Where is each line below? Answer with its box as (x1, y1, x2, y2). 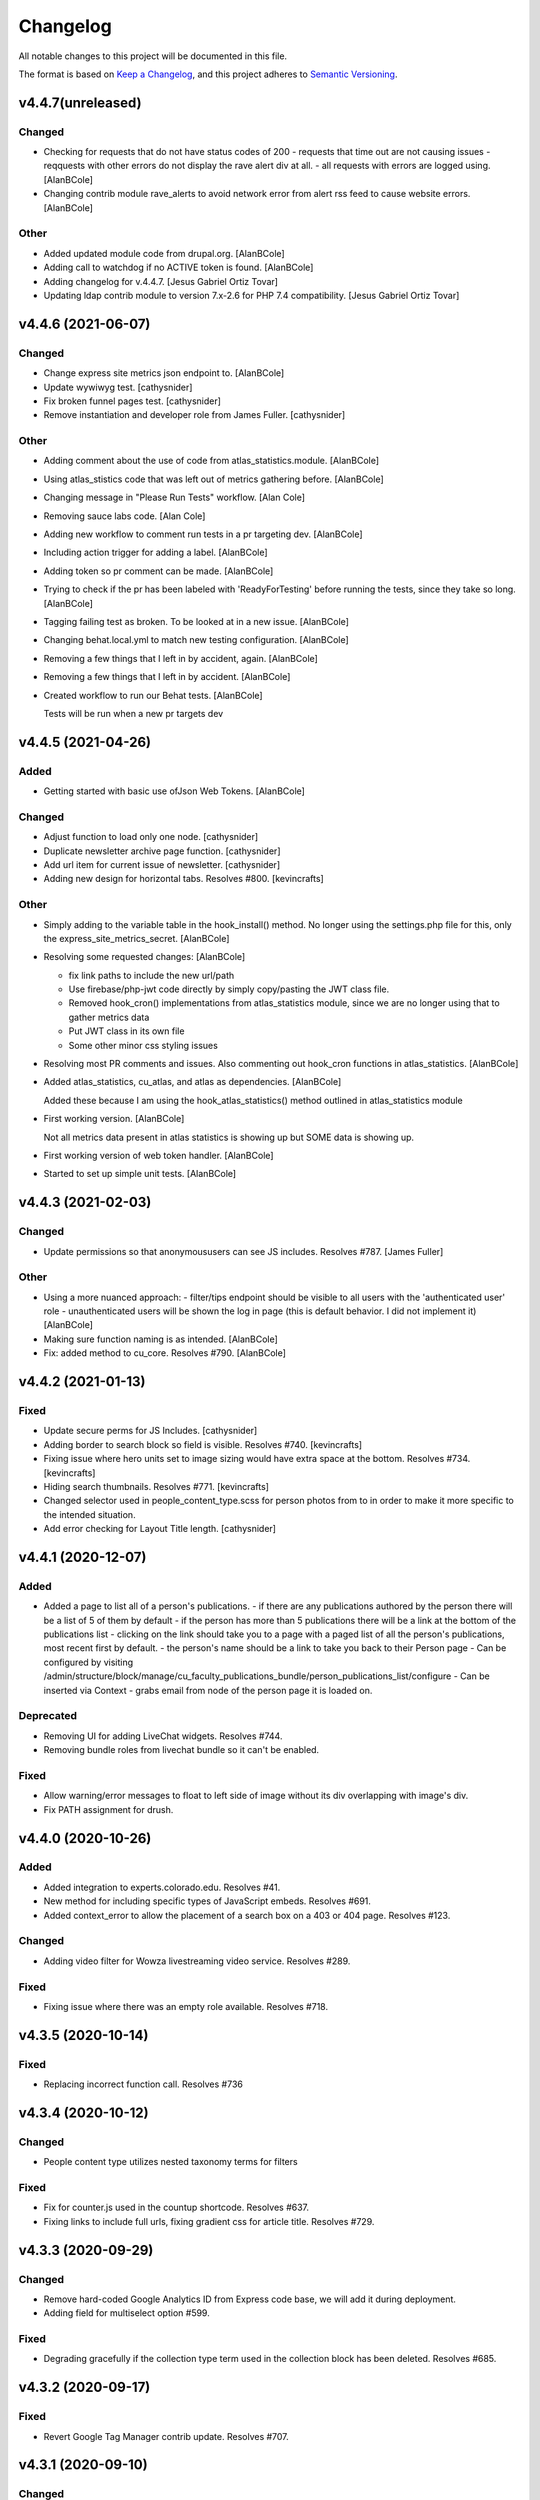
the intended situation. (43, 1508, 136, 1520)
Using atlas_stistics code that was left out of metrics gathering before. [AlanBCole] (43, 473, 384, 485)
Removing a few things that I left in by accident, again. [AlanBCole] (43, 652, 319, 664)
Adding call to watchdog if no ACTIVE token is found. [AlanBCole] (43, 261, 314, 274)
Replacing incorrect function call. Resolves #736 (43, 2078, 244, 2090)
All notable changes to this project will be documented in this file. (18, 50, 288, 62)
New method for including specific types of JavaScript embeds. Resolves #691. (43, 1895, 372, 1907)
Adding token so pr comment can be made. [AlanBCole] (43, 565, 274, 577)
